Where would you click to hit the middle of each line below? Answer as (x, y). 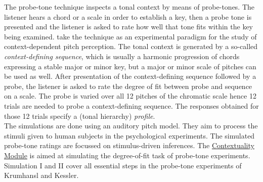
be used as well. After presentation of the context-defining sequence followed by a (130, 76)
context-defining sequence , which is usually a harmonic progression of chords (122, 56)
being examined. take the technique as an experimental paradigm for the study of (130, 36)
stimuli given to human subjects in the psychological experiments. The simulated (129, 135)
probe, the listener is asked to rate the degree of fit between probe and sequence (128, 86)
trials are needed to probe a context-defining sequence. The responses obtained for (131, 105)
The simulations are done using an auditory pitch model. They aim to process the (131, 126)
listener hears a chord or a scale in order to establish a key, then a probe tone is (128, 16)
